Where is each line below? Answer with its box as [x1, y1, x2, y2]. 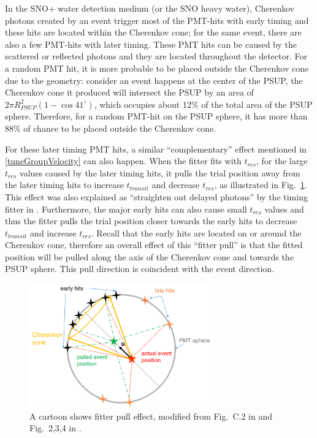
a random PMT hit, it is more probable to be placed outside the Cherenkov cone [5, 61, 309, 74]
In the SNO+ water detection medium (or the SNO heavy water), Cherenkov [5, 2, 295, 14]
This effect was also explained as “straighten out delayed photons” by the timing [5, 190, 308, 203]
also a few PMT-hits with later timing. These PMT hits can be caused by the [5, 37, 297, 50]
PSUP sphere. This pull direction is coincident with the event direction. [5, 262, 275, 275]
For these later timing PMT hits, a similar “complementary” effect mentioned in [5, 142, 307, 155]
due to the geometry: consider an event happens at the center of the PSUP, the [5, 74, 303, 86]
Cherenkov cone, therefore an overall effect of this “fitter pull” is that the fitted [5, 238, 303, 251]
